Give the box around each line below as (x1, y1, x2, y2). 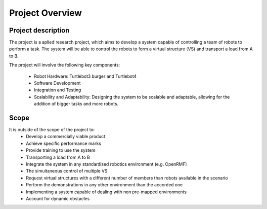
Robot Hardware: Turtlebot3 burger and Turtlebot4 (34, 73, 137, 79)
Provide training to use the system (26, 147, 96, 153)
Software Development (34, 80, 81, 86)
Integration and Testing (34, 87, 81, 93)
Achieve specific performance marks (26, 140, 101, 146)
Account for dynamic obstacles (26, 196, 90, 202)
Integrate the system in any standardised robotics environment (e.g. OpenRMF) (26, 161, 187, 167)
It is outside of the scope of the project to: (9, 127, 95, 133)
